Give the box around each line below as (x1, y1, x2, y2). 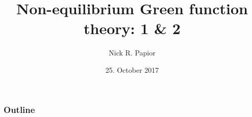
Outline (4, 103, 35, 115)
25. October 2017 (105, 64, 159, 75)
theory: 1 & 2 (84, 18, 181, 39)
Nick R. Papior (109, 47, 156, 58)
